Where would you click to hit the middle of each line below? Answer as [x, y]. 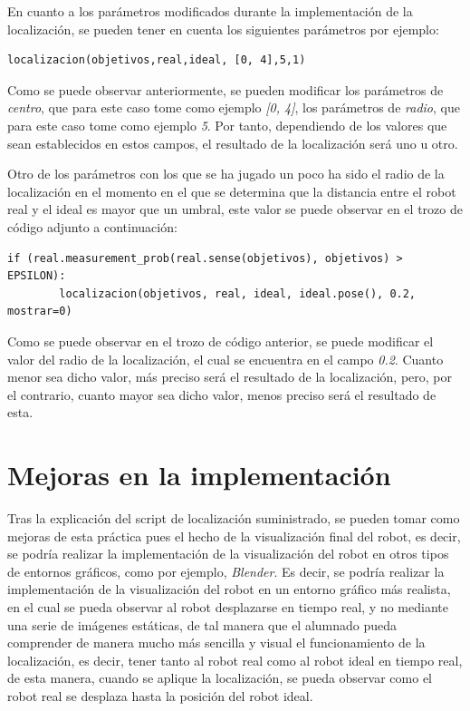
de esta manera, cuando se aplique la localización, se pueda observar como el [220, 678]
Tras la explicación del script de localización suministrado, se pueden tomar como [234, 518]
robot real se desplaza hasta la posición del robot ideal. [160, 695]
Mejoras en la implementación [199, 475]
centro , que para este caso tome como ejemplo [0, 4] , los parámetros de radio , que [234, 107]
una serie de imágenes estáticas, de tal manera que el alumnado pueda [202, 624]
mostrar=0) [40, 312]
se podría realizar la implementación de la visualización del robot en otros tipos [228, 554]
